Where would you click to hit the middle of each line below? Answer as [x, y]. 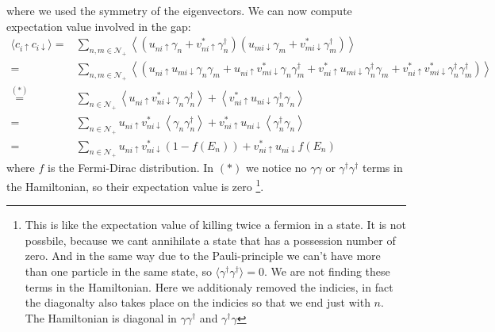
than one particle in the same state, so [118, 271]
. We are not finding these [327, 271]
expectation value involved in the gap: [99, 26]
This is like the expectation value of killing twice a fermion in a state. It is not [215, 225]
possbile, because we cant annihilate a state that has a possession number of [210, 240]
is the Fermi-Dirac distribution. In [131, 168]
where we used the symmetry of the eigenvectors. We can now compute [179, 10]
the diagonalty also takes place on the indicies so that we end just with [198, 302]
